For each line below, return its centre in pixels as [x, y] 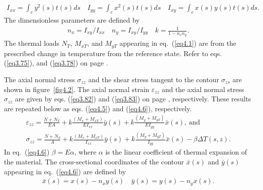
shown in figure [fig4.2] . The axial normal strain [77, 89]
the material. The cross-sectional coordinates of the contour [94, 162]
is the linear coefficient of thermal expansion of [176, 152]
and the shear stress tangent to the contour [154, 79]
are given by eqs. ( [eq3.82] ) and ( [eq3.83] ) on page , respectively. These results [133, 99]
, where [85, 152]
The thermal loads [32, 43]
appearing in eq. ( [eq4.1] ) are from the [178, 43]
